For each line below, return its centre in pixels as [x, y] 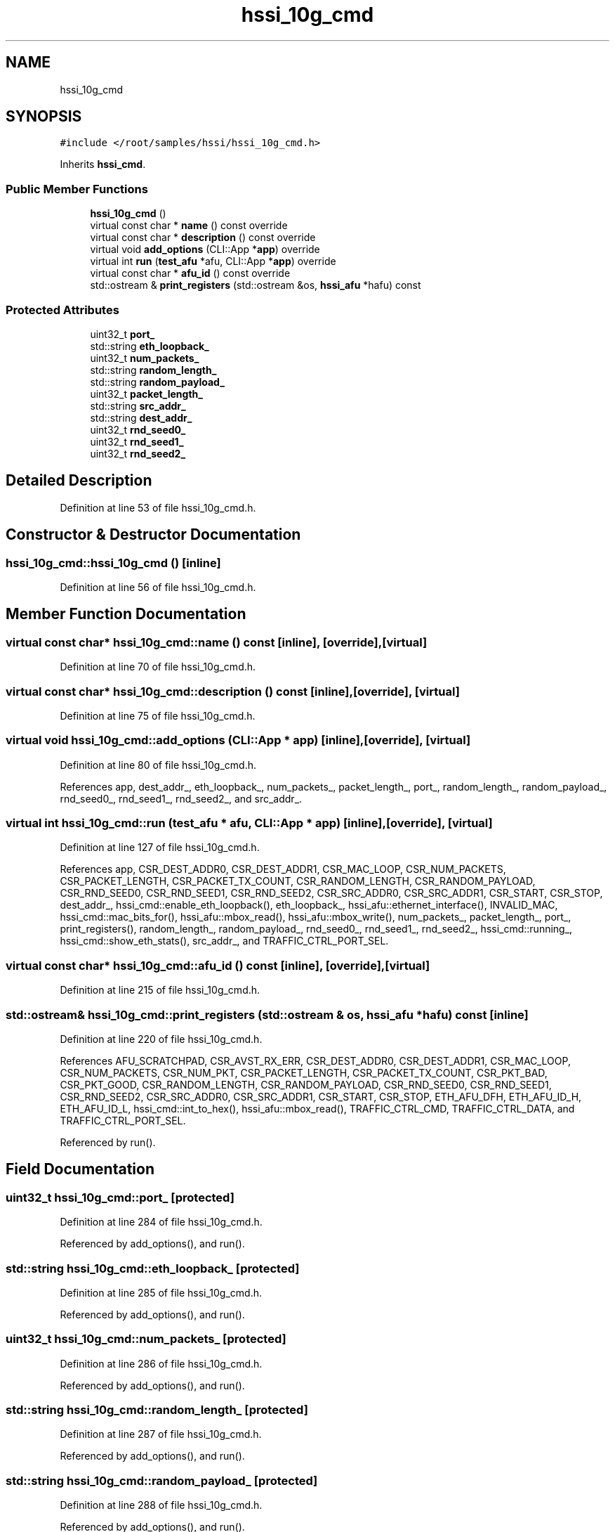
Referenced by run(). [108, 1142]
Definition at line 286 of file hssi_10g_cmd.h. [161, 1363]
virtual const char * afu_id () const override [190, 273]
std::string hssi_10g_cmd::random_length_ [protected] [157, 1410]
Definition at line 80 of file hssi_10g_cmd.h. [158, 765]
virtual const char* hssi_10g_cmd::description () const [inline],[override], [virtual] [233, 691]
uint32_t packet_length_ [146, 394]
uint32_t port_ [123, 334]
